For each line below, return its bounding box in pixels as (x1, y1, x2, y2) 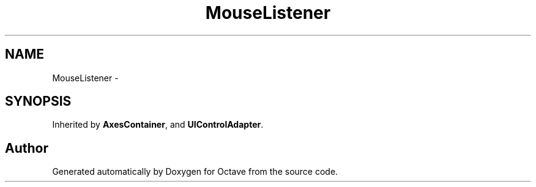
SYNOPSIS (5, 94, 72, 109)
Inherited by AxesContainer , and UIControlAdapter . (52, 119, 264, 130)
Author (5, 140, 48, 156)
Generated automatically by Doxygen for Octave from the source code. (52, 166, 338, 177)
